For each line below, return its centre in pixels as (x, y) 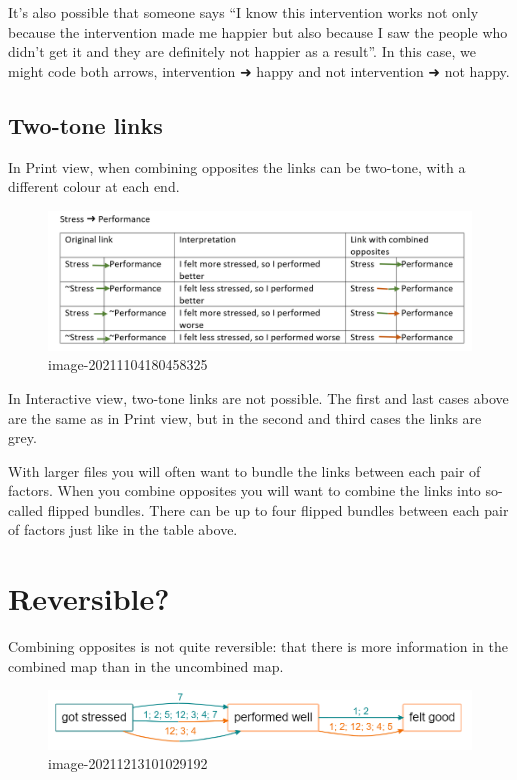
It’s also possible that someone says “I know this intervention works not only (243, 12)
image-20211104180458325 (128, 364)
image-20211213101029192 (128, 763)
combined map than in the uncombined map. (146, 665)
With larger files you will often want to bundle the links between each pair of (244, 470)
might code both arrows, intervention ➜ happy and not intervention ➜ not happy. (259, 70)
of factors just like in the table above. (123, 529)
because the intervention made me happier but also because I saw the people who (258, 31)
